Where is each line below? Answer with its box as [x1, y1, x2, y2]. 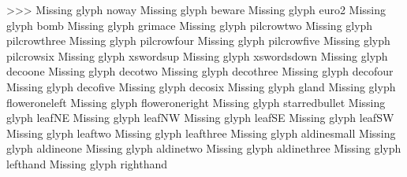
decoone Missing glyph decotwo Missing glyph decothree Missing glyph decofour [6, 63, 394, 79]
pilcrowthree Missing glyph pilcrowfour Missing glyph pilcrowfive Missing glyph [6, 32, 390, 49]
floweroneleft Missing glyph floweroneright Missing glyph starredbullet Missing [6, 94, 386, 110]
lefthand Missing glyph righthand [6, 155, 168, 171]
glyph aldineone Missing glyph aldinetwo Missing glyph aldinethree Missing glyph [6, 140, 401, 157]
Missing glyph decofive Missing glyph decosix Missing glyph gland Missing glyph [6, 78, 396, 94]
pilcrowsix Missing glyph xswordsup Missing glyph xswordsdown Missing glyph [6, 47, 388, 64]
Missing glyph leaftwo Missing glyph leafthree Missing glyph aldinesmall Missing [6, 124, 396, 141]
